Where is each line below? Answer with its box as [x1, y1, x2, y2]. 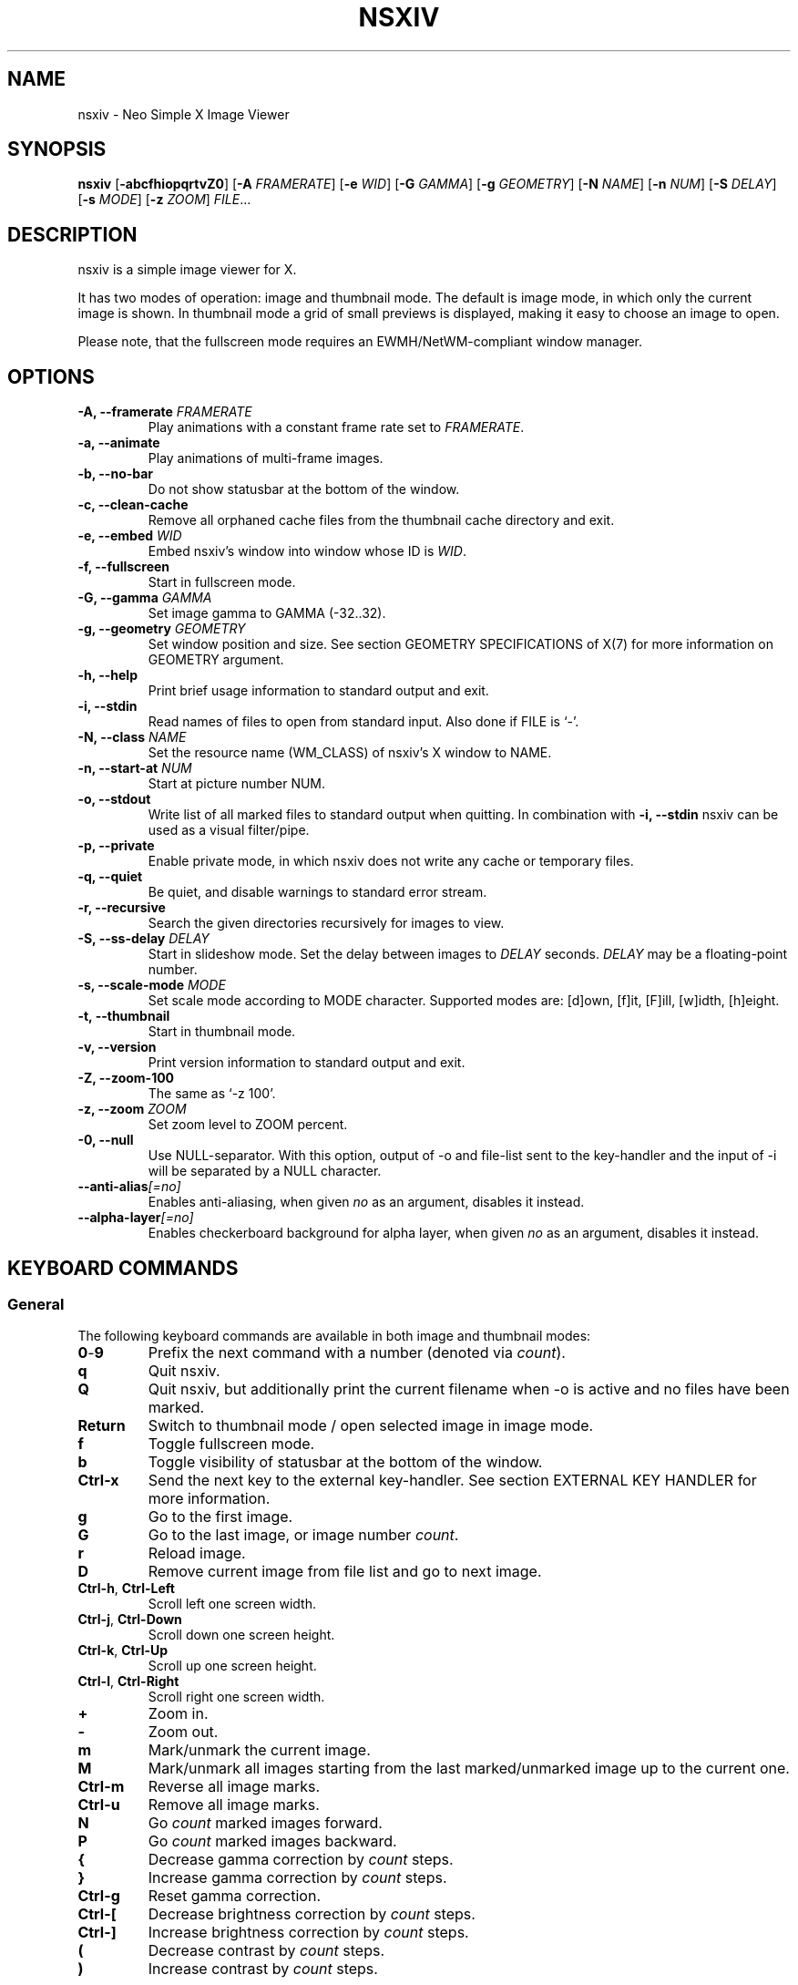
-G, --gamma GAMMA [77, 590, 212, 606]
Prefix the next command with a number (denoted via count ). [148, 1343, 566, 1363]
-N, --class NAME [77, 729, 187, 746]
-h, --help [77, 667, 138, 684]
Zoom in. [148, 1704, 209, 1723]
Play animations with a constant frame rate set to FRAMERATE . [148, 419, 525, 436]
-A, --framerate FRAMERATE [77, 404, 252, 420]
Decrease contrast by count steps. [148, 1941, 385, 1960]
